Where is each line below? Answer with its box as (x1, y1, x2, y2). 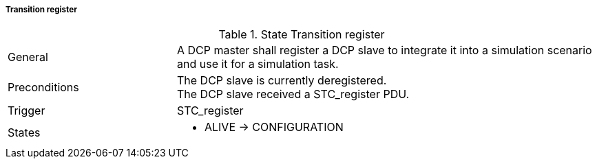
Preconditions (8, 80, 79, 95)
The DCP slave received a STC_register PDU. (176, 87, 410, 102)
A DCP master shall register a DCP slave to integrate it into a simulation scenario (176, 43, 592, 58)
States (8, 126, 41, 140)
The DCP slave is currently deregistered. (176, 73, 387, 88)
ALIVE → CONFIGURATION (204, 120, 344, 134)
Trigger (8, 104, 45, 118)
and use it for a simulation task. (176, 57, 339, 71)
